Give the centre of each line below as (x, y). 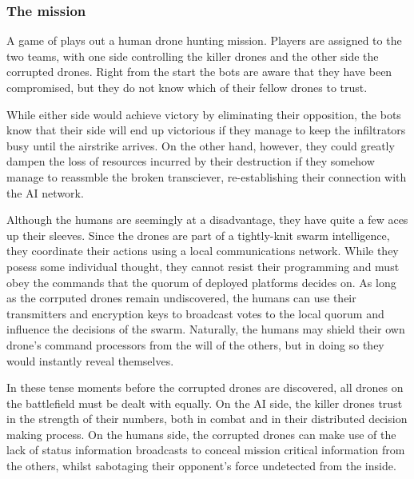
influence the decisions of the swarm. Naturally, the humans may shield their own (206, 329)
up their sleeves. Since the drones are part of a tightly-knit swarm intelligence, (198, 235)
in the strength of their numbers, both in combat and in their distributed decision (207, 419)
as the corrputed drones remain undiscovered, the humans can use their (181, 298)
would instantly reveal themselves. (90, 360)
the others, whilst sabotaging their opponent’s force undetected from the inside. (201, 466)
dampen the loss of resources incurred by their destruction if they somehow (191, 161)
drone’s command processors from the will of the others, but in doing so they (195, 344)
